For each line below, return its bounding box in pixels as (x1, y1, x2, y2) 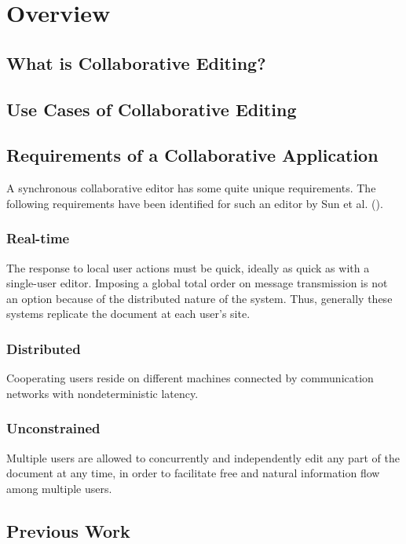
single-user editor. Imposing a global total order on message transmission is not (6, 275, 388, 291)
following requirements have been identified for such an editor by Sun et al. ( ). (6, 195, 383, 211)
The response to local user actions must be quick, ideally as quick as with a (6, 259, 370, 276)
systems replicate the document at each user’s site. (6, 305, 251, 322)
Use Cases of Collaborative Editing (6, 97, 297, 121)
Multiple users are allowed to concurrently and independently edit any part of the (6, 449, 400, 466)
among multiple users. (6, 480, 112, 496)
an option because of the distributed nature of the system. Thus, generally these (6, 290, 393, 306)
